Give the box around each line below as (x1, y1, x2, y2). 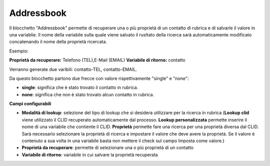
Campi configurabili (9, 101, 51, 107)
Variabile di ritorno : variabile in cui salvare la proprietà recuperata (21, 152, 158, 158)
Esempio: (9, 48, 28, 54)
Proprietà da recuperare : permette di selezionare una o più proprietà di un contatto (21, 145, 193, 151)
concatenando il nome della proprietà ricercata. (9, 39, 107, 45)
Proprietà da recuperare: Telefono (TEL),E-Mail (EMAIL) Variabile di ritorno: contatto (9, 57, 185, 63)
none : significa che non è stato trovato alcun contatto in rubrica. (21, 91, 154, 97)
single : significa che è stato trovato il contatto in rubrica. (21, 85, 138, 91)
